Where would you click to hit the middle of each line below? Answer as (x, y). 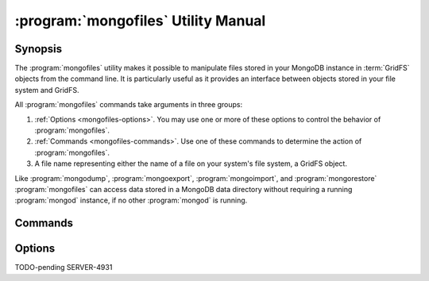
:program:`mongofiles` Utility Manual (140, 21)
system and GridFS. (47, 90)
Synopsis (39, 49)
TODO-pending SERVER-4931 (64, 268)
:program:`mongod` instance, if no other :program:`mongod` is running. (131, 200)
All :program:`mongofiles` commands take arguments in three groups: (129, 105)
